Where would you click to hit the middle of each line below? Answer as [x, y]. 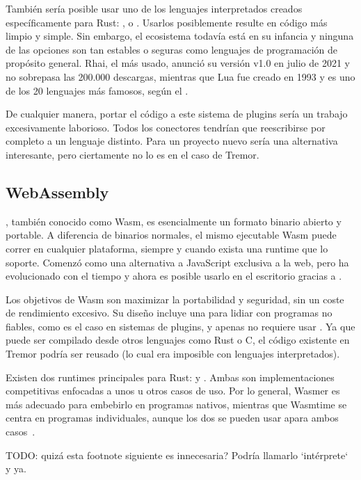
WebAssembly [57, 192]
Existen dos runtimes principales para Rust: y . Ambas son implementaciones [170, 377]
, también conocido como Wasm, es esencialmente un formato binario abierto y [174, 221]
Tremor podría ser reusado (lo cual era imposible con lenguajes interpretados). [173, 354]
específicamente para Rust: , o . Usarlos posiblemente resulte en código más [167, 22]
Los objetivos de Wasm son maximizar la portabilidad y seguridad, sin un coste [175, 299]
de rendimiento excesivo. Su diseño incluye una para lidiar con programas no [169, 313]
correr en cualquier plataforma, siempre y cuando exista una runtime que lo [167, 248]
